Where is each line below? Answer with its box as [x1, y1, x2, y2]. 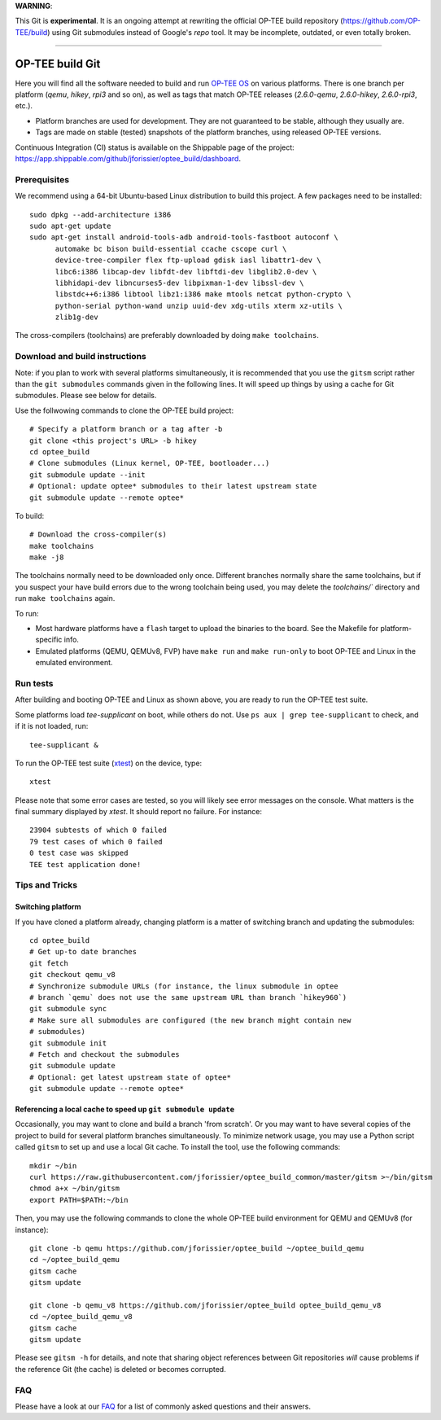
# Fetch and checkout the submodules [29, 1050, 181, 1058]
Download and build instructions [15, 351, 146, 362]
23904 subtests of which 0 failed [29, 826, 167, 835]
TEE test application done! [29, 860, 142, 869]
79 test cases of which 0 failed [29, 837, 163, 846]
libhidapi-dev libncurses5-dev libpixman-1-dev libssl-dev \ [55, 278, 304, 287]
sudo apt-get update [29, 221, 111, 230]
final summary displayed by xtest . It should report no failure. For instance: [15, 807, 263, 817]
